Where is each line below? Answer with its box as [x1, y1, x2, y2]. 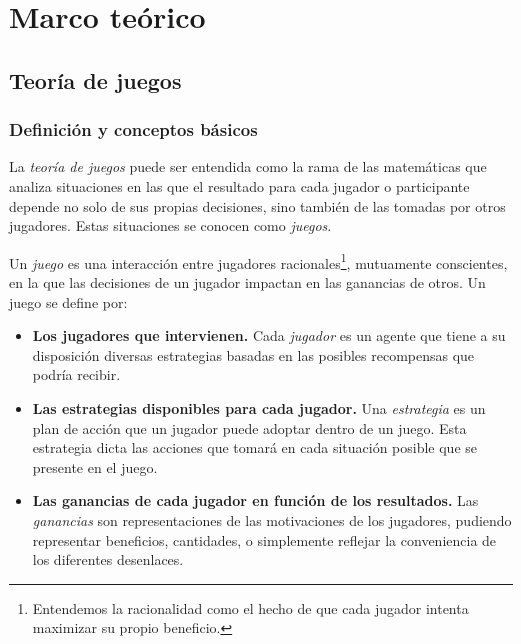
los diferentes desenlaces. [32, 549, 184, 570]
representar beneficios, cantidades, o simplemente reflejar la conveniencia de [32, 529, 497, 550]
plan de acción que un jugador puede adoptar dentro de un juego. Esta [32, 417, 467, 438]
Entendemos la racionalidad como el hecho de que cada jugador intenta [32, 597, 469, 618]
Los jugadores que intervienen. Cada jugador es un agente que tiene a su [32, 325, 506, 346]
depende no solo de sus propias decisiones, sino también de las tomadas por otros [9, 195, 506, 216]
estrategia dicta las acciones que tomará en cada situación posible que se [32, 437, 478, 458]
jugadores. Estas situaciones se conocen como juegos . [9, 215, 332, 236]
